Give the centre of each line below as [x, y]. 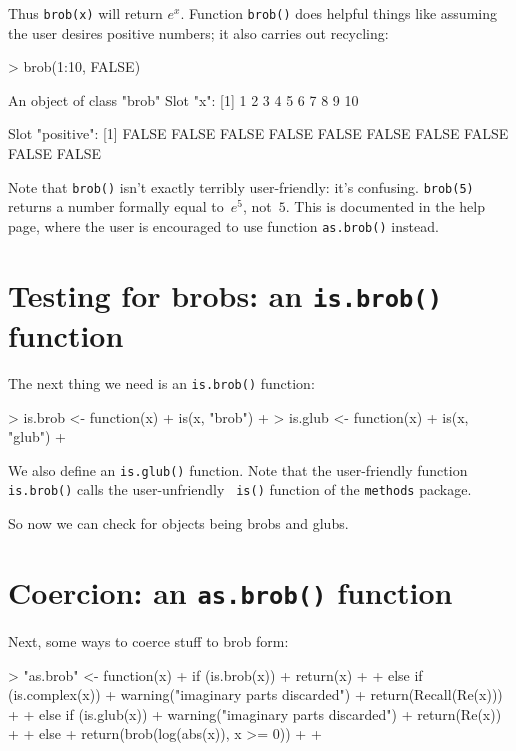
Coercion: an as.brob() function [230, 591]
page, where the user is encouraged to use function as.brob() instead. [223, 225]
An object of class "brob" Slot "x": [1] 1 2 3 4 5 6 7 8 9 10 [183, 99]
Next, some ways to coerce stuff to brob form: [148, 640]
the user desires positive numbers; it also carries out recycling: [198, 32]
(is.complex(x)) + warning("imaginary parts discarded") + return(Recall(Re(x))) [255, 694]
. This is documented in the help [385, 206]
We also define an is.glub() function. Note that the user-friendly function [238, 469]
